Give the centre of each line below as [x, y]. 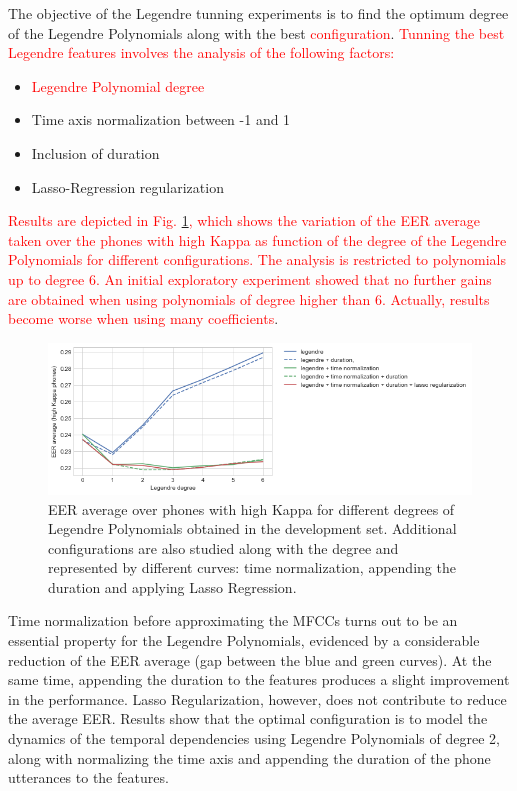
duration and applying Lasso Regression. [172, 586]
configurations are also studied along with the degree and [223, 547]
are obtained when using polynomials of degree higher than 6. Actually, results [249, 298]
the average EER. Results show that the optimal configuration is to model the [248, 718]
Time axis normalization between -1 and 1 [161, 119]
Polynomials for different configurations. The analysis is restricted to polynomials [257, 259]
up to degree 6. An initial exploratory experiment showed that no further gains [250, 278]
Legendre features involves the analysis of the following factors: [201, 52]
